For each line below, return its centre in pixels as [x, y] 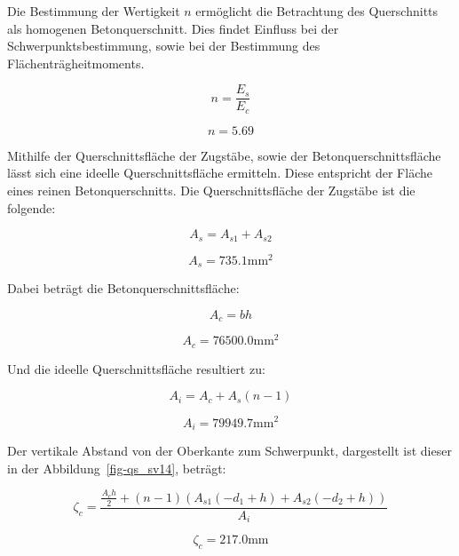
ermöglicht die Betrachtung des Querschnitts [317, 11]
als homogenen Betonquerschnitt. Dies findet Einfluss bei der [173, 28]
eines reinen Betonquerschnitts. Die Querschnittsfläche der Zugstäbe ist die [211, 191]
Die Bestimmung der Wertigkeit [94, 11]
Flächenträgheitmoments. [76, 63]
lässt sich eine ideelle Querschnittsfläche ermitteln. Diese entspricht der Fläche [220, 173]
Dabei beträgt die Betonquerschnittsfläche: [123, 288]
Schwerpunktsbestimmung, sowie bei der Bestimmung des [164, 46]
